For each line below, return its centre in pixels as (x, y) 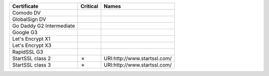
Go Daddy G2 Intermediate (44, 26)
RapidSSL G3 (28, 52)
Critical (89, 6)
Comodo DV (26, 13)
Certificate (25, 6)
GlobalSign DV (29, 19)
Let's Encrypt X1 (31, 39)
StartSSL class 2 (32, 58)
